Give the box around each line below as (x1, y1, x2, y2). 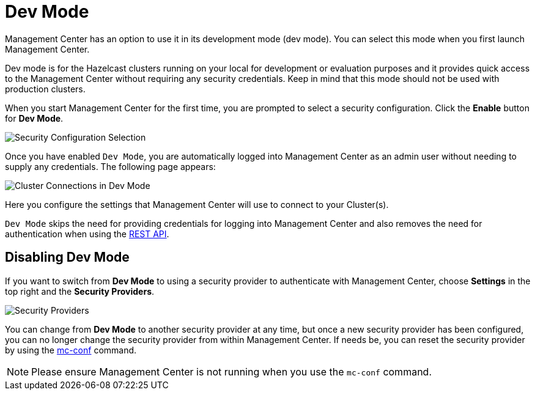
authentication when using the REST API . (5, 228, 169, 239)
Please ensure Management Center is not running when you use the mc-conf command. (31, 365, 432, 378)
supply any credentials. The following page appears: (5, 161, 216, 172)
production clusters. (5, 83, 86, 94)
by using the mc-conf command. (5, 344, 137, 355)
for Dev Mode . (5, 113, 64, 124)
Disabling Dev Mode (5, 249, 130, 265)
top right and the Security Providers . (5, 286, 155, 297)
